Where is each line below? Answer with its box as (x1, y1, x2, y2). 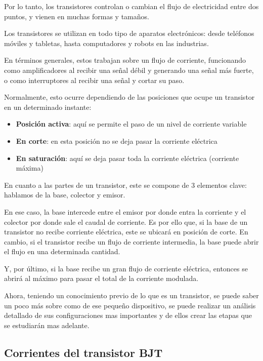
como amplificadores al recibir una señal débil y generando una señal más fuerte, (4, 64, 254, 75)
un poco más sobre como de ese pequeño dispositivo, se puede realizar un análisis (4, 300, 256, 310)
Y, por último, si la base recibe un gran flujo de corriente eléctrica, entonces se (4, 263, 248, 273)
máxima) (16, 163, 43, 173)
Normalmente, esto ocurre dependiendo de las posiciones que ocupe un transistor (4, 92, 255, 102)
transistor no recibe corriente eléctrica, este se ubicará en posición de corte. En (4, 226, 248, 237)
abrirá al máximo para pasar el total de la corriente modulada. (4, 273, 199, 284)
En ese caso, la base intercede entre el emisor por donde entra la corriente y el (4, 206, 246, 217)
